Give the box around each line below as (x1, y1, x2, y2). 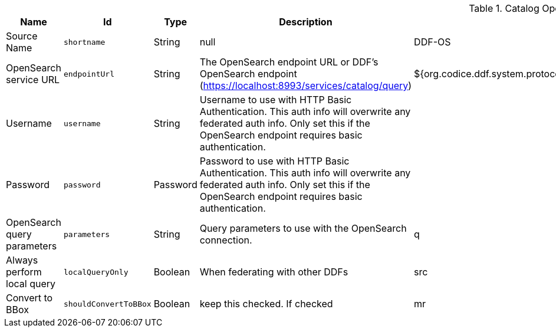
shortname (63, 37, 106, 47)
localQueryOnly (63, 267, 129, 277)
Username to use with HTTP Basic (199, 94, 352, 106)
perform (6, 266, 42, 278)
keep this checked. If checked (199, 298, 333, 310)
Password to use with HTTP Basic (199, 155, 350, 167)
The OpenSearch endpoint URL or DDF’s (199, 56, 379, 68)
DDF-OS (414, 36, 451, 48)
